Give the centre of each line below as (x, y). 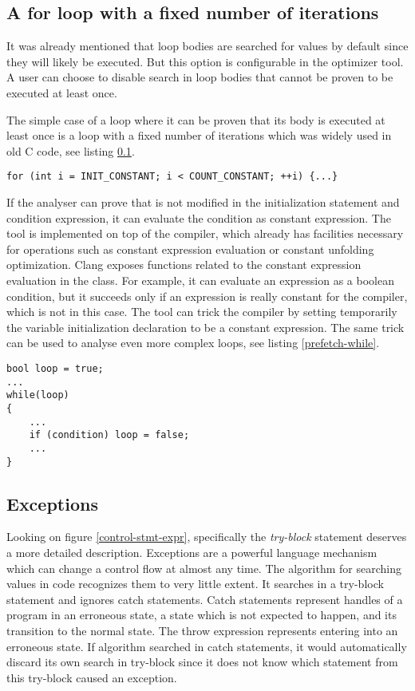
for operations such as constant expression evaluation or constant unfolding (190, 249)
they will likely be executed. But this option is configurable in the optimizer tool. (205, 61)
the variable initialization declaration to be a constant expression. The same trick (206, 327)
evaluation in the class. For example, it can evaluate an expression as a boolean (200, 280)
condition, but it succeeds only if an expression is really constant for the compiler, (207, 296)
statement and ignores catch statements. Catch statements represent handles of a (205, 599)
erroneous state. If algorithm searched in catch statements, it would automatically (207, 646)
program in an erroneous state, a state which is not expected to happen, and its (202, 615)
